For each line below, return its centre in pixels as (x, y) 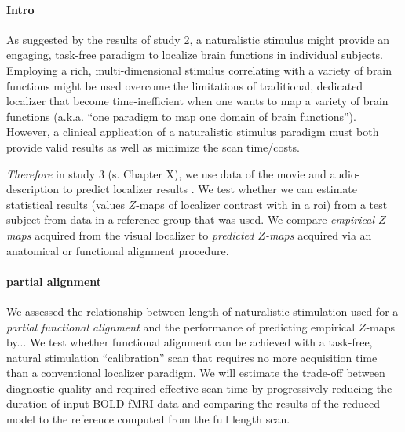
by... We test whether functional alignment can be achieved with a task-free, (190, 342)
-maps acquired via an (319, 234)
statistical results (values (66, 204)
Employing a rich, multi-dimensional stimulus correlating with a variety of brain (199, 70)
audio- (345, 173)
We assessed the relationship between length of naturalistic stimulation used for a (202, 311)
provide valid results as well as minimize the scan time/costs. (153, 146)
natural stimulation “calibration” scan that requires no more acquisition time (192, 357)
